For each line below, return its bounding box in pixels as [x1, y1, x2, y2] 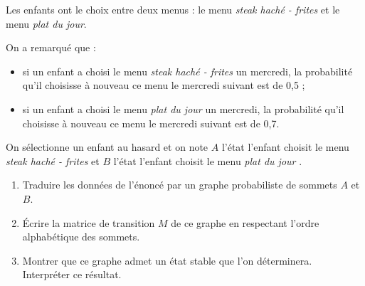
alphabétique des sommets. [22, 229, 140, 244]
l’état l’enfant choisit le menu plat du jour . [113, 153, 302, 168]
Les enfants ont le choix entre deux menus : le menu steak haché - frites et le [6, 2, 340, 16]
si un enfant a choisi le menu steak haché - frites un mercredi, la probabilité [22, 63, 353, 78]
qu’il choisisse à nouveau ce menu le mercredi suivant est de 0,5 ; [22, 78, 305, 92]
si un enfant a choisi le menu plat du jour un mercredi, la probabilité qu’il [22, 101, 344, 116]
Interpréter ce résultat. [22, 267, 122, 282]
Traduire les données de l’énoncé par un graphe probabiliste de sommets [22, 177, 337, 192]
